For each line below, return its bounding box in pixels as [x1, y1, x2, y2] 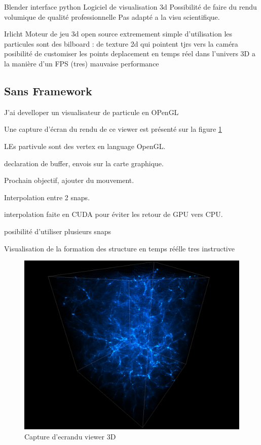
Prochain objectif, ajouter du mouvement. [4, 175, 134, 186]
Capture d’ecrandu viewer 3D [24, 431, 116, 441]
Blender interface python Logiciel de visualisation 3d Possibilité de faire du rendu [4, 2, 257, 12]
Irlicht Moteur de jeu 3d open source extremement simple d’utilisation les [4, 28, 233, 39]
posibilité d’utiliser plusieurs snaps [4, 226, 111, 236]
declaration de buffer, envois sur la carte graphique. [4, 158, 164, 168]
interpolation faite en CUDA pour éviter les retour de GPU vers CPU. [4, 209, 223, 219]
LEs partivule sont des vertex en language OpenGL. [4, 140, 166, 151]
